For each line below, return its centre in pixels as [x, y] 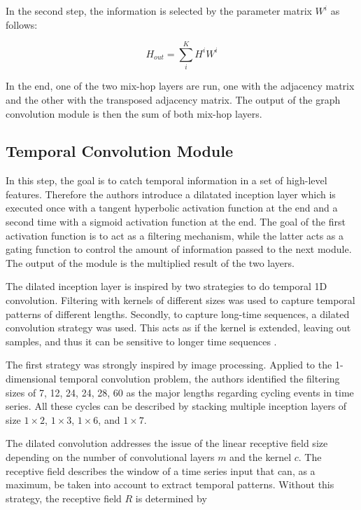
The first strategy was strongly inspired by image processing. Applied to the [169, 365]
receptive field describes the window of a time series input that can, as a [161, 470]
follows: [22, 24]
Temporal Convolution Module [120, 151]
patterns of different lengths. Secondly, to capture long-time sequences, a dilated [178, 313]
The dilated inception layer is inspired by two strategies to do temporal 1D [167, 286]
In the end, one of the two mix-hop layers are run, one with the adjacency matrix [180, 86]
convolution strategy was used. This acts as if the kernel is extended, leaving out [178, 328]
